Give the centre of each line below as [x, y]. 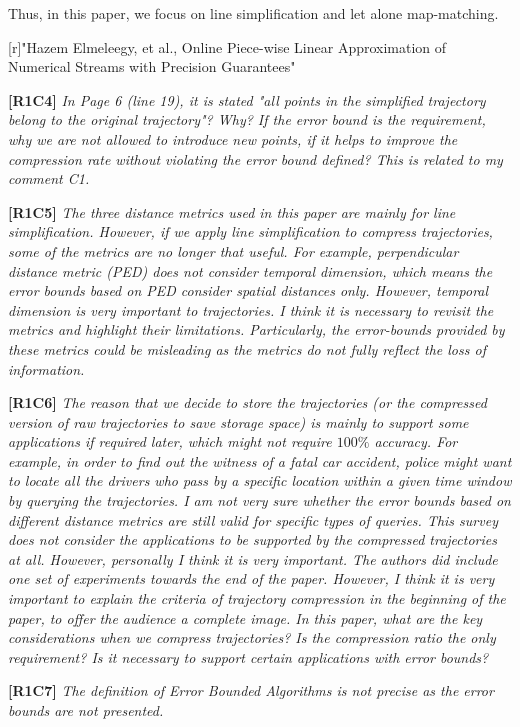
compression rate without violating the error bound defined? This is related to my [255, 158]
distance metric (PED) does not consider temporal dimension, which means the [250, 270]
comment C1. [49, 178]
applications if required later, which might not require [170, 441]
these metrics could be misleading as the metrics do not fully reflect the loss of [247, 348]
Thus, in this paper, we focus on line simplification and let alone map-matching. [253, 13]
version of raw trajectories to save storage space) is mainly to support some [238, 421]
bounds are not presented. [86, 710]
